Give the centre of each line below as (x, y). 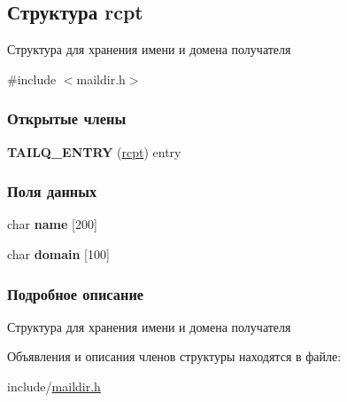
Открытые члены (67, 118)
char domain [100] (58, 254)
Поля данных (52, 191)
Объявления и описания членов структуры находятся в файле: (174, 356)
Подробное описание (76, 293)
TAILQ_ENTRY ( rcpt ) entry (94, 151)
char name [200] (52, 224)
